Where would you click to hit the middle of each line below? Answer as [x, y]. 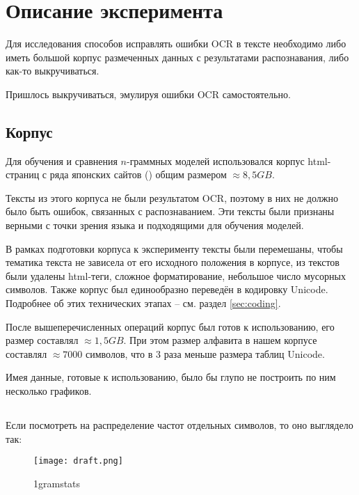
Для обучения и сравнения [62, 160]
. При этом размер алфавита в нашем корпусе [220, 340]
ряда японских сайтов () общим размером [138, 174]
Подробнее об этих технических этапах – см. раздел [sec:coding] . [143, 303]
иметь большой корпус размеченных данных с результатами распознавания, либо [177, 57]
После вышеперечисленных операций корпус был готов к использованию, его [170, 326]
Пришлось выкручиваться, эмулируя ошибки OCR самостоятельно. [148, 94]
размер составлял [42, 340]
